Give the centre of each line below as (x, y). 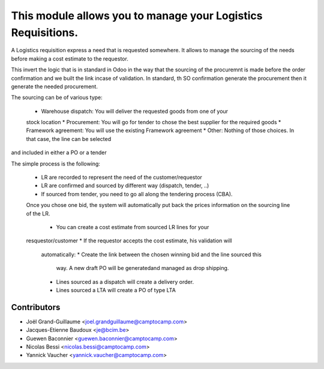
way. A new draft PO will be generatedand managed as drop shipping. (142, 268)
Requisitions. (45, 32)
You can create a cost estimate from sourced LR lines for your (133, 227)
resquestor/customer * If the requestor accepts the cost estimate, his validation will (129, 241)
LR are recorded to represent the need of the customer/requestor (121, 178)
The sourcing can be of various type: (57, 97)
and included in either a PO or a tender (59, 152)
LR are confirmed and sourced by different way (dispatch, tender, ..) (125, 185)
